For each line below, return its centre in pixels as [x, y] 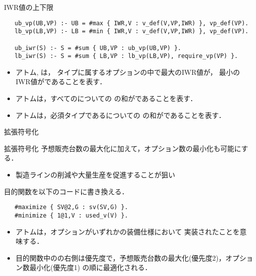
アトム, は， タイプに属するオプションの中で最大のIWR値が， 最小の [128, 72]
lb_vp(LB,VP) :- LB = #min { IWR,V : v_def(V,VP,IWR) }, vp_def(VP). [131, 31]
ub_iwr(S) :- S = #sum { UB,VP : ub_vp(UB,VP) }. [98, 48]
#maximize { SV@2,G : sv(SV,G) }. [71, 207]
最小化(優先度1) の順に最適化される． [91, 267]
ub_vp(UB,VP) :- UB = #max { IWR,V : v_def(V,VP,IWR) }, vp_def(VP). [131, 23]
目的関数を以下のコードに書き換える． [66, 191]
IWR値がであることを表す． [61, 82]
